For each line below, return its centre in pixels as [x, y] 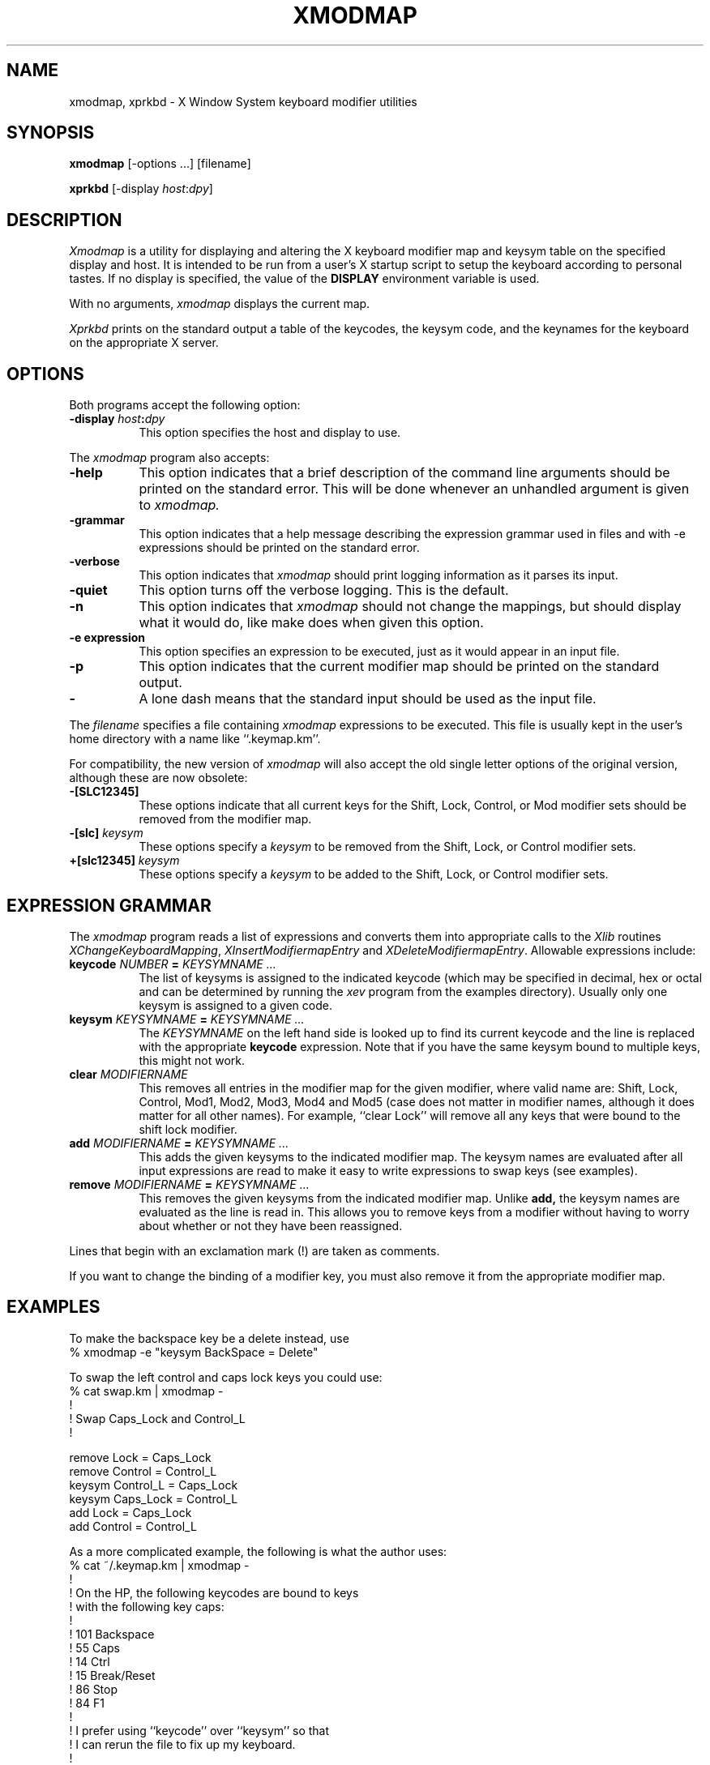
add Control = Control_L [133, 1526]
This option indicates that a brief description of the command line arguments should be [404, 473]
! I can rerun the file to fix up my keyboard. [182, 1744]
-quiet [88, 590]
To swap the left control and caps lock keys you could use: [226, 1377]
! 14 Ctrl [90, 1661]
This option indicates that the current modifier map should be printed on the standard [399, 667]
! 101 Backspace [112, 1634]
